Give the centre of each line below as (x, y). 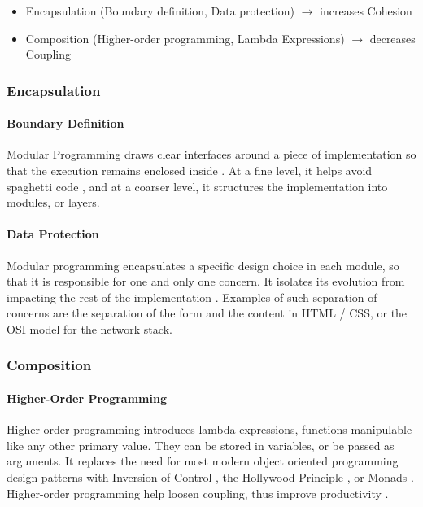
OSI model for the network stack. (89, 328)
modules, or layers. (53, 202)
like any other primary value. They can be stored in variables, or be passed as (201, 445)
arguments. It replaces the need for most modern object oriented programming (203, 461)
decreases (392, 38)
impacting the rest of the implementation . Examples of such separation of (192, 297)
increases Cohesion (366, 11)
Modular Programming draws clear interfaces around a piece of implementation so (211, 154)
